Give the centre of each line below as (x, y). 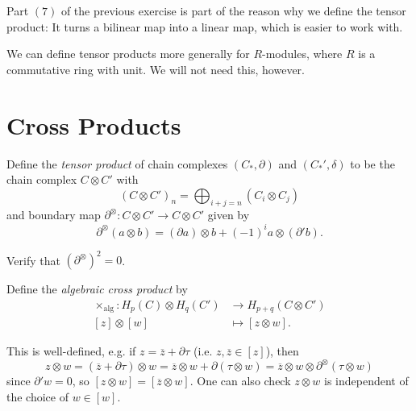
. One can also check (240, 381)
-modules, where (302, 54)
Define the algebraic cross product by (97, 289)
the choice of (37, 396)
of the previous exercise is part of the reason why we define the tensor (233, 10)
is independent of (366, 381)
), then (282, 351)
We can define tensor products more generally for (128, 54)
